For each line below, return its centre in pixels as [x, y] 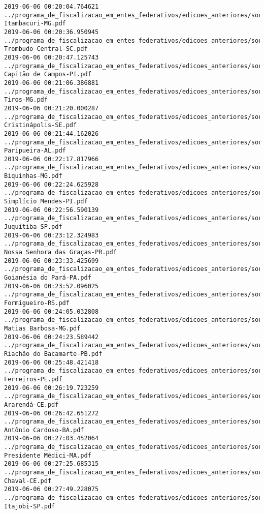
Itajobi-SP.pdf [30, 506]
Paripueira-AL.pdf [35, 151]
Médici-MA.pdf [68, 455]
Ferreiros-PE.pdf [33, 379]
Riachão [17, 354]
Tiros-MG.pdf [26, 100]
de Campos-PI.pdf [62, 74]
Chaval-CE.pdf [28, 481]
